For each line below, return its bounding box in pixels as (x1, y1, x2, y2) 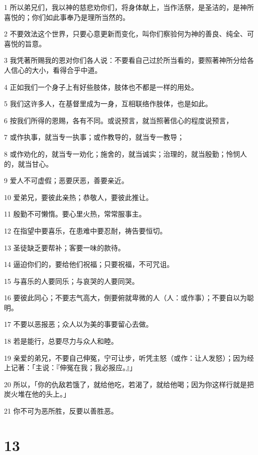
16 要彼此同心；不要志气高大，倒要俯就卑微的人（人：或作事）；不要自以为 (4, 292, 247, 303)
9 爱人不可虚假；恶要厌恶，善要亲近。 (4, 175, 129, 186)
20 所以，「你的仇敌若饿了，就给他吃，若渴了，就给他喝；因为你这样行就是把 (4, 379, 254, 389)
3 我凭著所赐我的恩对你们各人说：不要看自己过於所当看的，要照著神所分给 (4, 55, 247, 65)
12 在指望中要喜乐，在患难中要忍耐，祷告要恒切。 (4, 225, 167, 235)
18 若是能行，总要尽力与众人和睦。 (4, 336, 118, 346)
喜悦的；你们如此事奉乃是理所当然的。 (4, 11, 129, 22)
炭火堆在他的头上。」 (4, 389, 70, 399)
